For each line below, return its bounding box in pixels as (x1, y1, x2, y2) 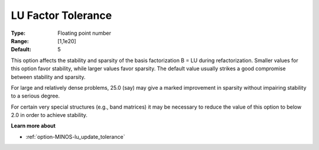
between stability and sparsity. (11, 73, 86, 80)
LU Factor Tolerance (11, 9, 112, 22)
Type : (11, 30, 26, 37)
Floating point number (57, 30, 112, 37)
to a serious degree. (11, 92, 60, 100)
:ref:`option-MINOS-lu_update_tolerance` (25, 133, 125, 140)
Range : (11, 37, 29, 44)
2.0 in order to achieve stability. (11, 112, 88, 119)
